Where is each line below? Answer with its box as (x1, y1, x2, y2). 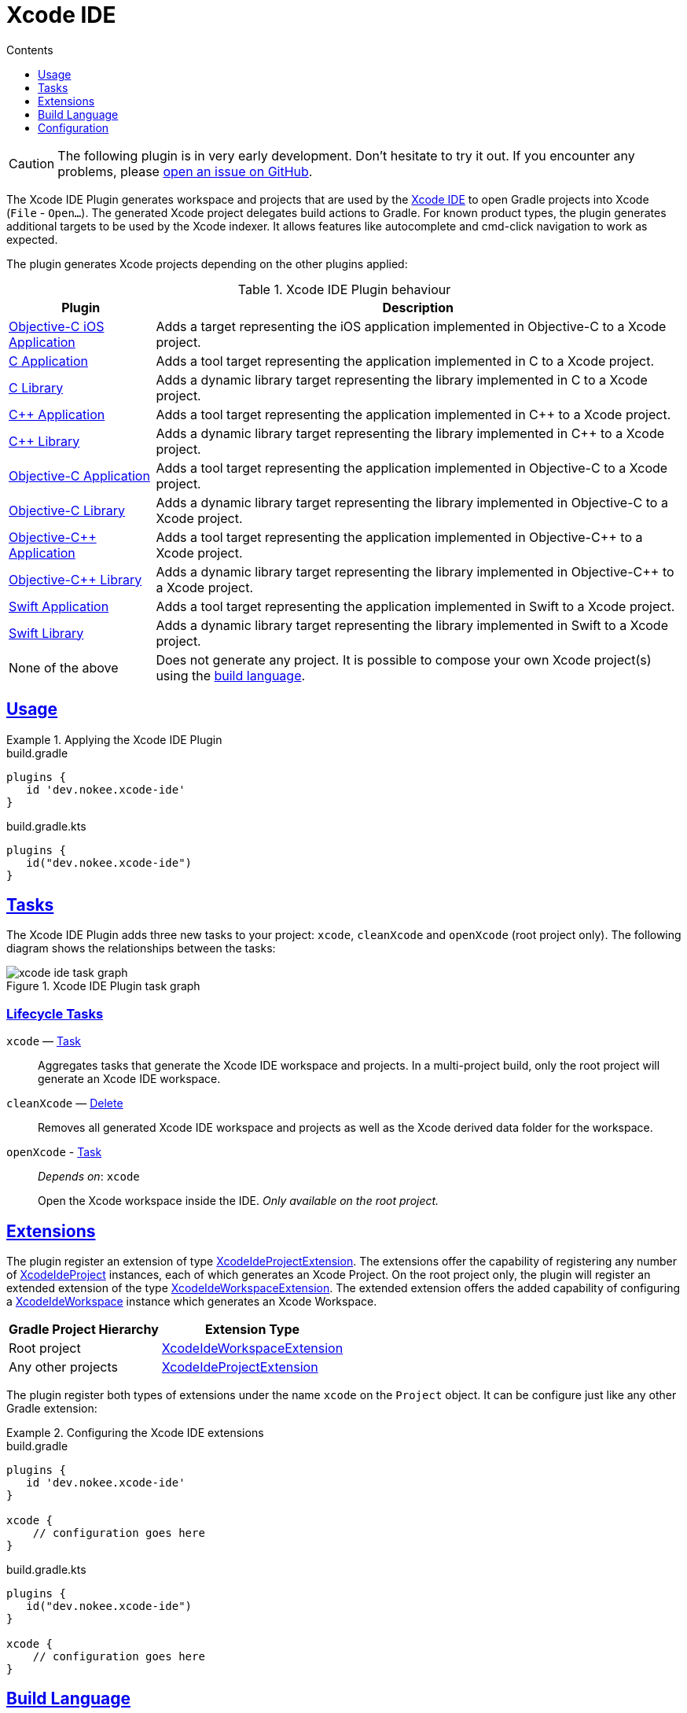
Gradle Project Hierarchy (9, 1321, 159, 1338)
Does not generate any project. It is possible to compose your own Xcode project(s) (156, 651, 652, 668)
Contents (6, 42, 53, 57)
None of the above (9, 659, 119, 676)
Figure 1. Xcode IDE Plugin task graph (6, 979, 200, 993)
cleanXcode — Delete (6, 1096, 123, 1111)
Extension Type (204, 1321, 300, 1338)
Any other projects (9, 1359, 118, 1376)
